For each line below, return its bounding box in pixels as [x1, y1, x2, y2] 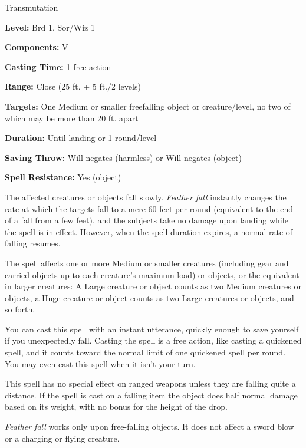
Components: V [5, 41, 68, 53]
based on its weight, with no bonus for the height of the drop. [5, 400, 228, 413]
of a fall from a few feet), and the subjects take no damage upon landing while [5, 214, 288, 226]
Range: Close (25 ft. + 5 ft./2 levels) [5, 80, 141, 93]
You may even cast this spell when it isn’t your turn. [5, 357, 196, 370]
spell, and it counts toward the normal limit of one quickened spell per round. [5, 346, 286, 358]
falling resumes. [5, 237, 61, 249]
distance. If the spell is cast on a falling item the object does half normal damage [5, 388, 298, 401]
